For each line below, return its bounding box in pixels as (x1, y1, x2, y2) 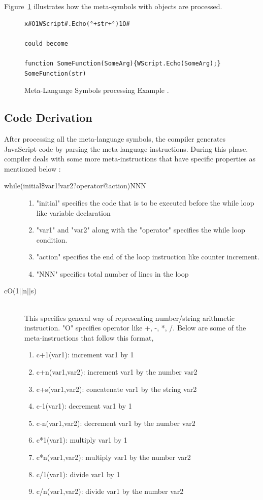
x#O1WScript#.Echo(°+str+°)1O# (24, 20, 130, 27)
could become (24, 40, 68, 47)
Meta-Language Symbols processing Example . (24, 85, 169, 95)
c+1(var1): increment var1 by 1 (36, 349, 134, 360)
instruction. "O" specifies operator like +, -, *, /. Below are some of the (24, 322, 246, 333)
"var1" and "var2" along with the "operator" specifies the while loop (36, 224, 245, 235)
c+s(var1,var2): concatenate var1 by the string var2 (36, 383, 197, 394)
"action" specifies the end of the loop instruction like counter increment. (36, 251, 259, 262)
